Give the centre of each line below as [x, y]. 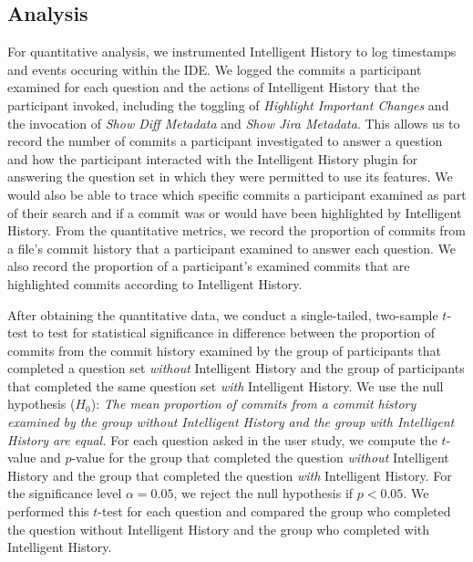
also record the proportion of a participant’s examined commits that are [209, 266]
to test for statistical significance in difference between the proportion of [234, 333]
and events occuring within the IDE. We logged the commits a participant [215, 69]
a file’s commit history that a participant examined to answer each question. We [231, 248]
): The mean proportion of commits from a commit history [253, 404]
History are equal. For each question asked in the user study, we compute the [222, 439]
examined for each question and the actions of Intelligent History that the [214, 87]
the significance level [65, 493]
